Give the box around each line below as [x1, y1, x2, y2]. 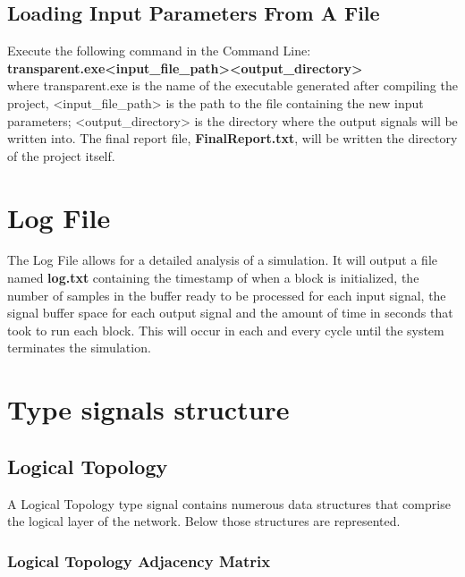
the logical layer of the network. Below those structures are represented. [7, 512, 401, 530]
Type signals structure [7, 391, 290, 428]
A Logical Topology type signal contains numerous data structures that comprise [7, 494, 451, 513]
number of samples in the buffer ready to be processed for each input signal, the [7, 285, 446, 304]
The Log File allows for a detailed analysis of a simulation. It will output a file [7, 250, 438, 269]
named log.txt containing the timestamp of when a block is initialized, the [7, 268, 419, 287]
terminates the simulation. [7, 338, 151, 357]
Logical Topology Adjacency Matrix [7, 549, 271, 572]
